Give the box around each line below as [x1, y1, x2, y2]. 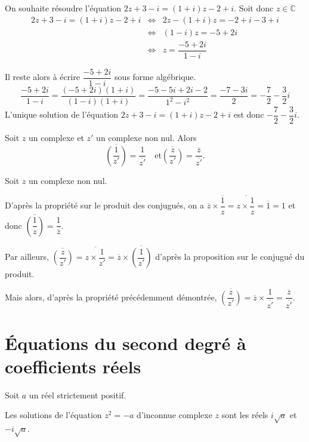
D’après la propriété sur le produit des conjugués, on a [5, 199, 204, 211]
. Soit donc [234, 2, 274, 14]
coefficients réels [5, 354, 141, 378]
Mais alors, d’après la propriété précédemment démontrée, [5, 290, 217, 303]
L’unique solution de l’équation [5, 108, 119, 121]
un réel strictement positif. [29, 388, 126, 401]
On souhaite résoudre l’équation [5, 2, 122, 14]
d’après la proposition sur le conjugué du [155, 250, 305, 263]
